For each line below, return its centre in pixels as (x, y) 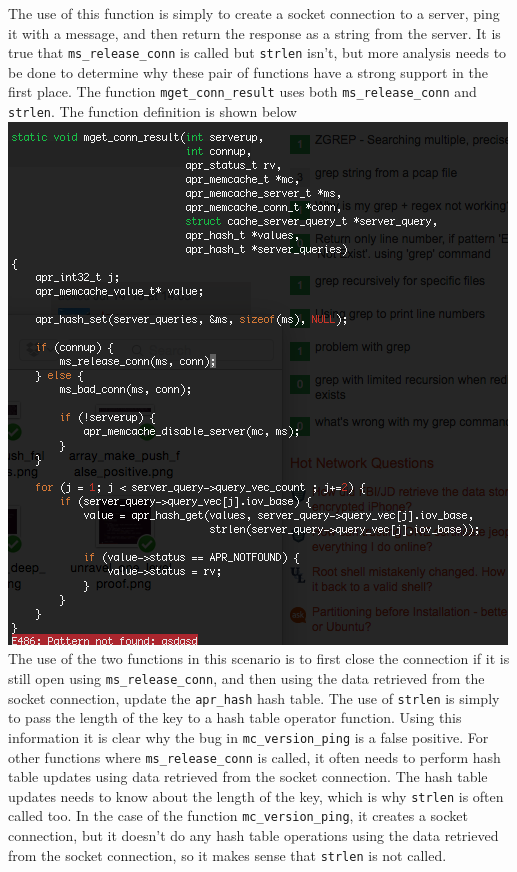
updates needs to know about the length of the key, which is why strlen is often (256, 795)
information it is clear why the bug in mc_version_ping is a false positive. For (248, 736)
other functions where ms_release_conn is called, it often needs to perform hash (254, 756)
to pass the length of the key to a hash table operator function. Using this (235, 717)
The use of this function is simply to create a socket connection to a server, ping (254, 13)
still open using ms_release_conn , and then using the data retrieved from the (246, 677)
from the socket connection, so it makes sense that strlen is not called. (227, 854)
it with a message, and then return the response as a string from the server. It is (254, 32)
